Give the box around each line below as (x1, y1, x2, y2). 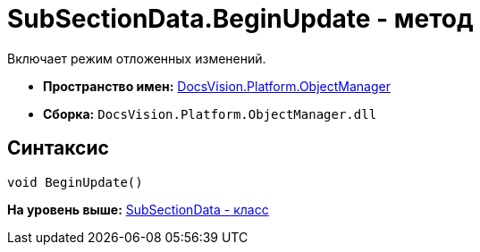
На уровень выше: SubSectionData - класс (7, 201, 269, 217)
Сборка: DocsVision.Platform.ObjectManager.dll (43, 105, 377, 122)
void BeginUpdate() (7, 174, 143, 189)
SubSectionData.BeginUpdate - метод (7, 4, 474, 34)
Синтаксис (7, 137, 109, 160)
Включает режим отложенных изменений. (7, 50, 266, 66)
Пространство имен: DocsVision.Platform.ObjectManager (43, 78, 391, 94)
